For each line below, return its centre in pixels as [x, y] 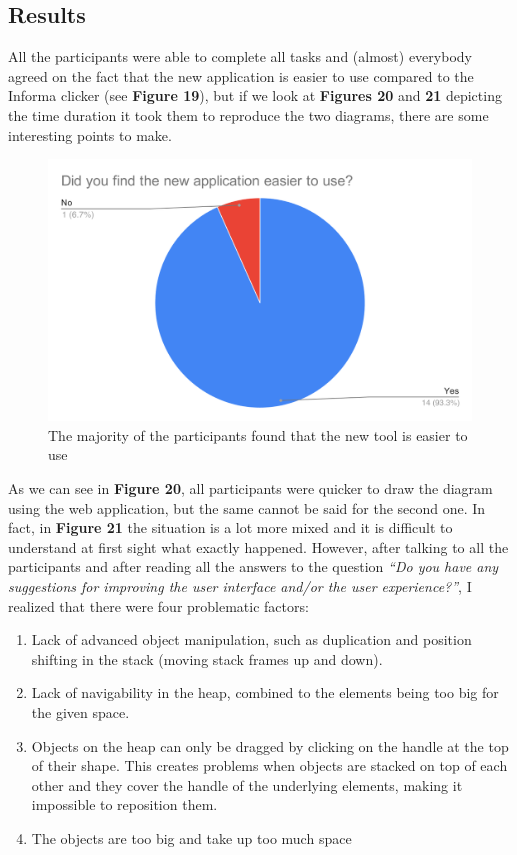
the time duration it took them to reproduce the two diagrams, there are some [248, 114]
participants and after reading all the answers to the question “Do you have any [253, 566]
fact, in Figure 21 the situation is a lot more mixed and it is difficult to [230, 527]
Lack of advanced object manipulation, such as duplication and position [251, 639]
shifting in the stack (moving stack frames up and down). [207, 658]
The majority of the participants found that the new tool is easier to [258, 434]
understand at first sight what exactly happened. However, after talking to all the [258, 546]
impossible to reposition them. [124, 804]
